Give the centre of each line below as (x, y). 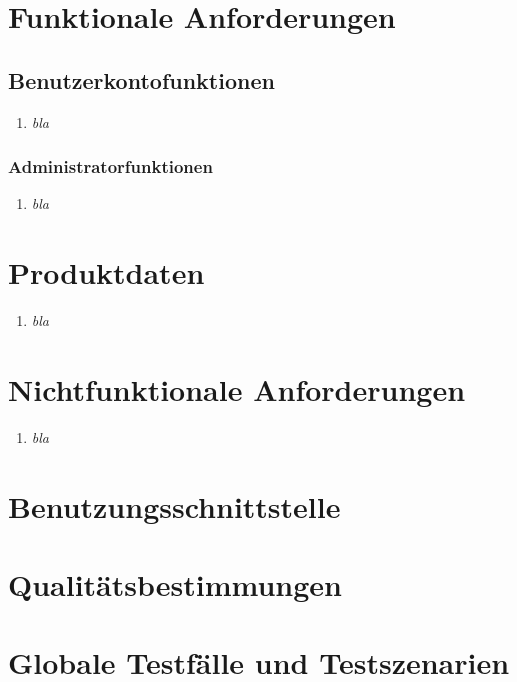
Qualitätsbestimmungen (175, 583)
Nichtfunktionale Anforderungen (237, 388)
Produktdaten (106, 272)
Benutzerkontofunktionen (141, 79)
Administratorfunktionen (110, 166)
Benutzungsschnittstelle (174, 505)
